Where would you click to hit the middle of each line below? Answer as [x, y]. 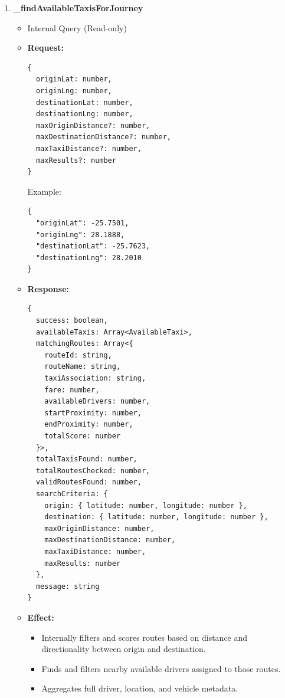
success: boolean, [72, 321]
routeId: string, [78, 355]
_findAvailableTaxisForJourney [78, 8]
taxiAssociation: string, [95, 379]
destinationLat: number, [84, 102]
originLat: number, [74, 79]
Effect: [41, 617]
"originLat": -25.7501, [82, 223]
